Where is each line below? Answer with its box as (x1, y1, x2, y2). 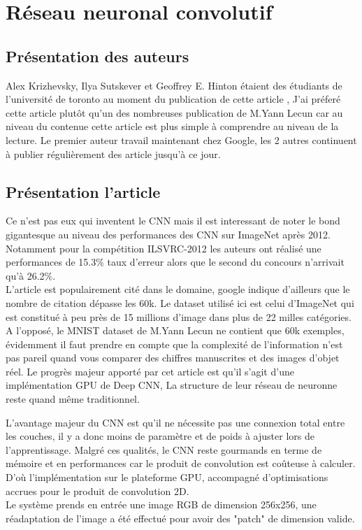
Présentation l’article (6, 180, 161, 202)
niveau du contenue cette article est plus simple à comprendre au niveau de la (6, 119, 339, 134)
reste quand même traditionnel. (6, 392, 140, 406)
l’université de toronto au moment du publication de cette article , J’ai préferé (6, 92, 341, 106)
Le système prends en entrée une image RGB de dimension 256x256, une (6, 497, 317, 512)
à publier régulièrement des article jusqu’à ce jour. (6, 146, 221, 161)
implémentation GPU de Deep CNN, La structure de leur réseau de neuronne (6, 378, 338, 392)
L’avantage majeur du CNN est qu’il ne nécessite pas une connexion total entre (6, 415, 345, 429)
